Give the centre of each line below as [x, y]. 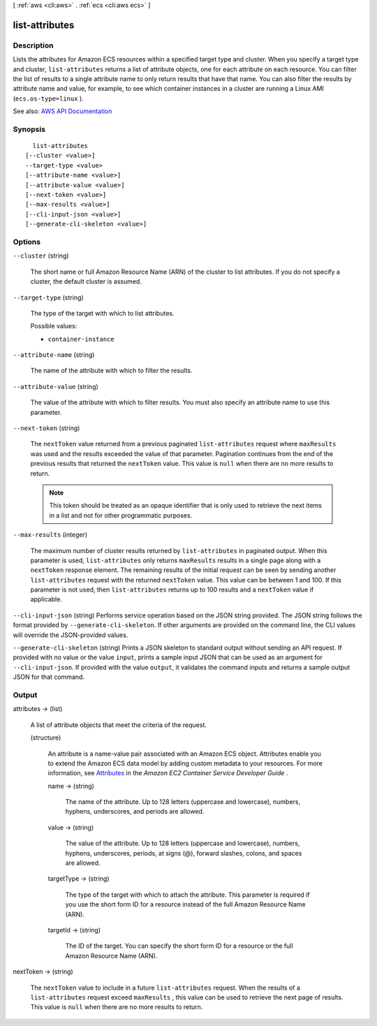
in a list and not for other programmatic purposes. [121, 515]
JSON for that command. [49, 677]
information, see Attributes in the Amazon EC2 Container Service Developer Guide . [168, 773]
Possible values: [54, 326]
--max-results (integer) [50, 535]
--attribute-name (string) [54, 355]
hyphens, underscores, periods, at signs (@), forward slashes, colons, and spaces [184, 853]
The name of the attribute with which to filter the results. [111, 371]
